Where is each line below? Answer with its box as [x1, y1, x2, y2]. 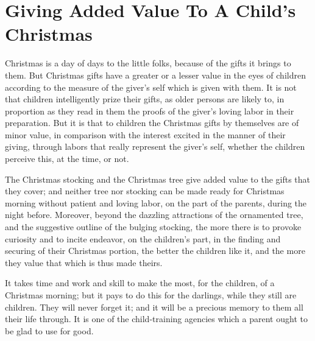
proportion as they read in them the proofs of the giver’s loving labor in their [5, 104, 294, 117]
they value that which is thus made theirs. [5, 256, 163, 269]
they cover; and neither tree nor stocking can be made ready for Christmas [5, 185, 285, 197]
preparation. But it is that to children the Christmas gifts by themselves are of [5, 116, 299, 129]
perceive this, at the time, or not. [5, 152, 129, 165]
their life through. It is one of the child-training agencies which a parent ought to [5, 312, 308, 325]
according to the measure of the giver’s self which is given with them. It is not [5, 80, 297, 93]
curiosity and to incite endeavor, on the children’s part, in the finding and [5, 232, 281, 245]
